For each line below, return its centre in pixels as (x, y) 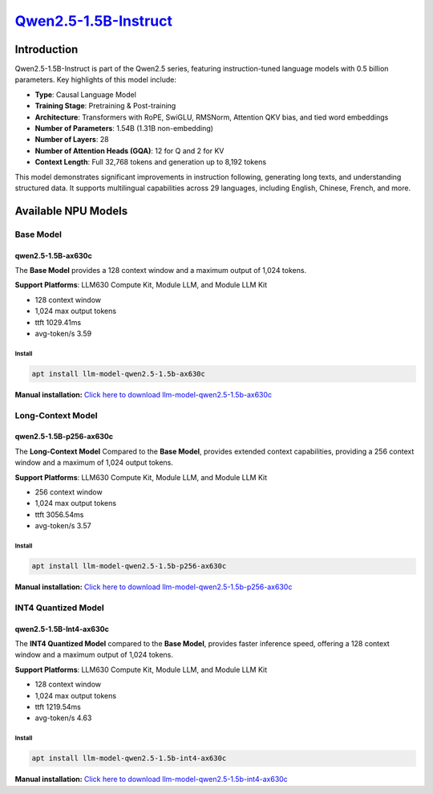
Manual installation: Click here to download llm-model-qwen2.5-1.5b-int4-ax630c (151, 780)
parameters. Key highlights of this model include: (95, 79)
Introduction (47, 49)
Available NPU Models (71, 211)
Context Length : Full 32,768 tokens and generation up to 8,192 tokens (151, 162)
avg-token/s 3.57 (63, 526)
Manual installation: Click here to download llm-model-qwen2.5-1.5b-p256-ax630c (154, 587)
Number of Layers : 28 (72, 140)
